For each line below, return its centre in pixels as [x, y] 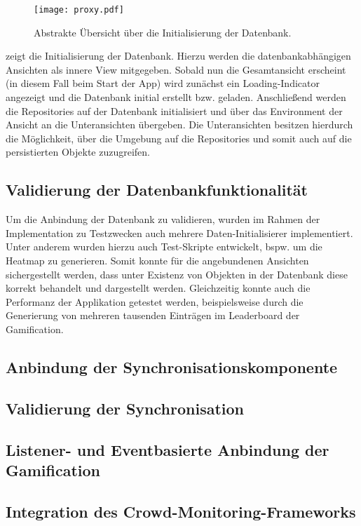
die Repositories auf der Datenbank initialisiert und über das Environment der [174, 110]
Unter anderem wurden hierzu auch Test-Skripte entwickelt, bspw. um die [164, 247]
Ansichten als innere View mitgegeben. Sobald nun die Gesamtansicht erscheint [176, 69]
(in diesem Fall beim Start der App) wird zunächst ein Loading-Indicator [163, 83]
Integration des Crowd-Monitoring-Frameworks [181, 511]
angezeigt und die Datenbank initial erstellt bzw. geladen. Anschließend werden [176, 97]
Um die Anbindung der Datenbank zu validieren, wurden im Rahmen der [163, 219]
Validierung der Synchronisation [125, 408]
